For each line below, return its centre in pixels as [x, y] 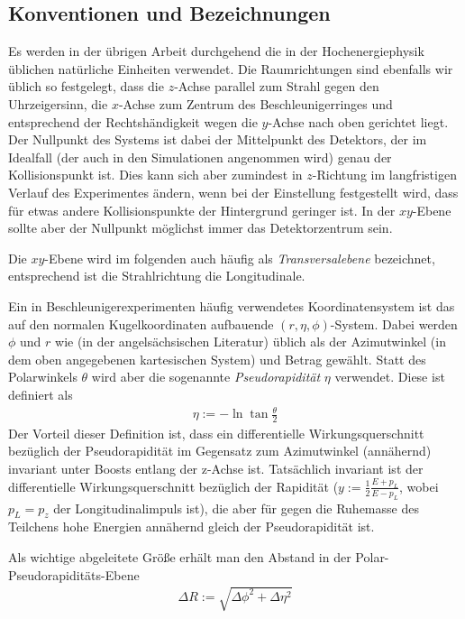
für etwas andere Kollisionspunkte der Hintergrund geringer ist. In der [202, 210]
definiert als [41, 394]
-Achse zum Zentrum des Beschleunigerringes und [255, 103]
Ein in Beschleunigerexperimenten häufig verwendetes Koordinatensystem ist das [232, 305]
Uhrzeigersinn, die [58, 103]
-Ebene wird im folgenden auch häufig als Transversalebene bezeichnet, [240, 258]
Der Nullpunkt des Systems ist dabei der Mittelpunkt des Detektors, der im [218, 139]
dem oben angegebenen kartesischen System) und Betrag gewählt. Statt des [217, 359]
